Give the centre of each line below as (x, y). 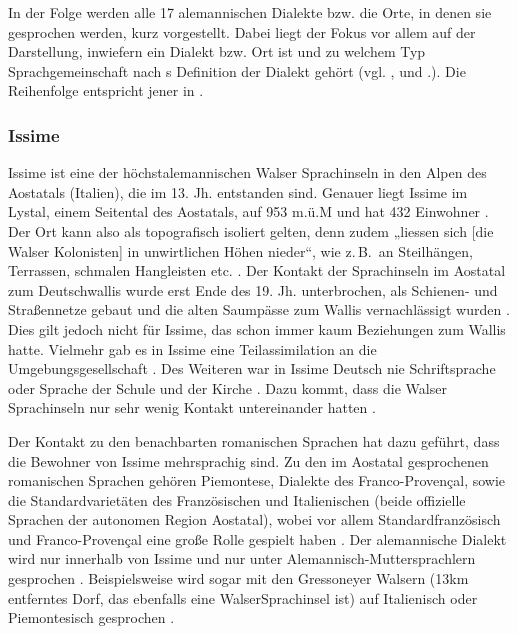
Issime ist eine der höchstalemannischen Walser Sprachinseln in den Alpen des (247, 172)
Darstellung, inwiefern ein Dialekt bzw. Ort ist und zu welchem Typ (217, 51)
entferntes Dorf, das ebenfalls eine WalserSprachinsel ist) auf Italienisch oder (243, 597)
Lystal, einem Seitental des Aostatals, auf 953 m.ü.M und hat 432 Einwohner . (248, 211)
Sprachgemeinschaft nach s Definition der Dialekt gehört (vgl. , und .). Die (237, 70)
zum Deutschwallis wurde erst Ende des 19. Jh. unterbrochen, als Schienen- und (253, 289)
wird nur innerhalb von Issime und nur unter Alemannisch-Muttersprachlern (242, 558)
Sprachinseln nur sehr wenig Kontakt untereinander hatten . (192, 407)
